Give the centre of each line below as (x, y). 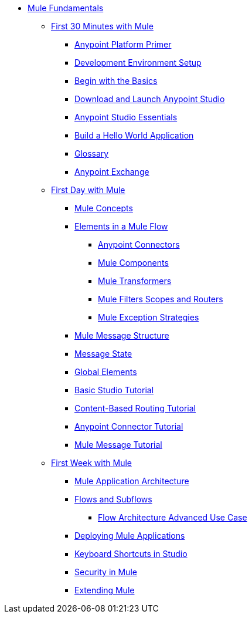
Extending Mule (105, 590)
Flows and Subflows (113, 499)
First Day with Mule (88, 190)
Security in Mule (106, 572)
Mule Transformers (135, 281)
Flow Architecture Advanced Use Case (173, 517)
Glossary (92, 153)
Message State (103, 354)
